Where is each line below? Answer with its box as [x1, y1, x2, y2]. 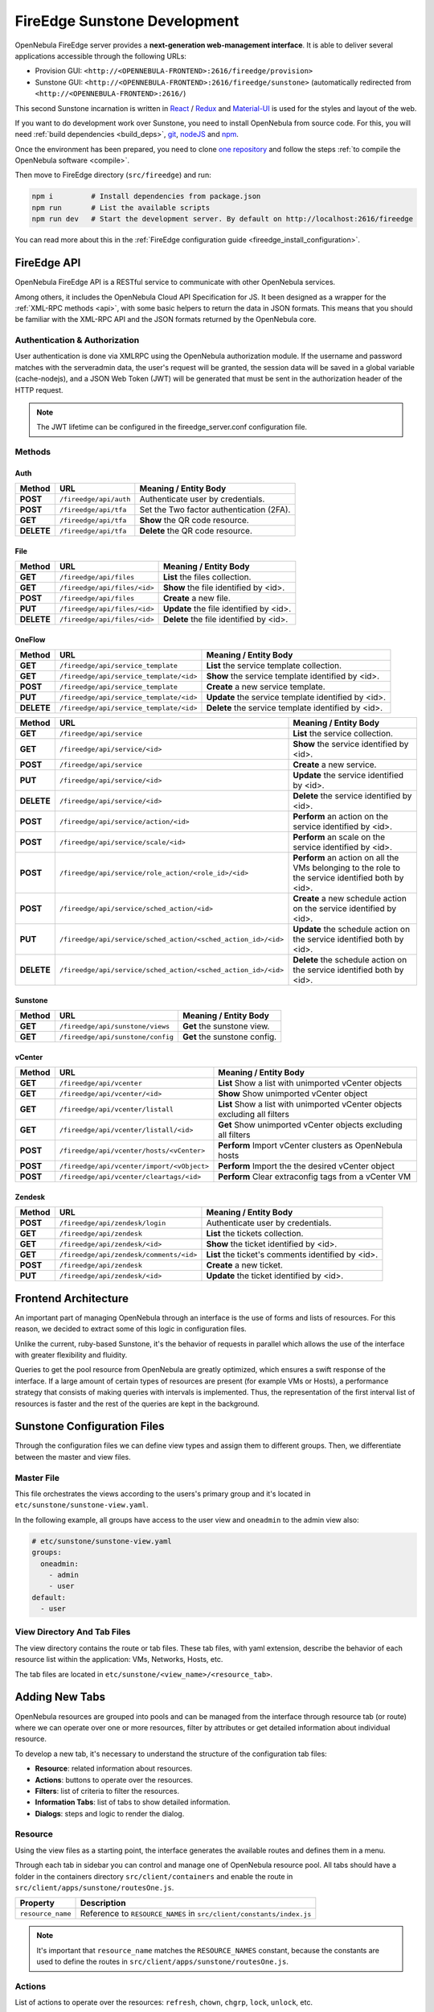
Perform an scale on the [293, 831, 386, 843]
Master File [14, 1472, 60, 1483]
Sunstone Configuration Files [14, 1420, 165, 1433]
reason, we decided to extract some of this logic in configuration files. [14, 1324, 247, 1334]
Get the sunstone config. [182, 1031, 277, 1042]
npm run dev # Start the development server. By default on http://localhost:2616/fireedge [31, 214, 414, 224]
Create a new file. [162, 592, 231, 604]
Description [80, 1898, 126, 1909]
